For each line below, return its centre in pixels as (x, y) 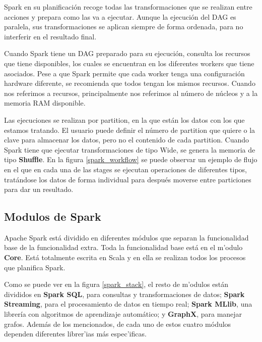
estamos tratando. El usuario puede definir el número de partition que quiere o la (130, 130)
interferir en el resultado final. (50, 36)
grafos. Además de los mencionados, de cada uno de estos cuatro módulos (118, 324)
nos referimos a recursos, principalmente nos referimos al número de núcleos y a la (131, 93)
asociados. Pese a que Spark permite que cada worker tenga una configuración (124, 73)
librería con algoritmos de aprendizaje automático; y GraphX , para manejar (123, 314)
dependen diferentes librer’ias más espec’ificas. (75, 334)
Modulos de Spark (53, 216)
